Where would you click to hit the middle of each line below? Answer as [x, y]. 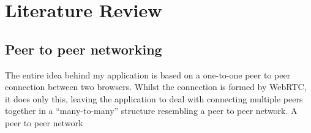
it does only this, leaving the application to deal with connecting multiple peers [154, 98]
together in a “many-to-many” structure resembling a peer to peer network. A [151, 111]
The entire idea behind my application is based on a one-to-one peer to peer [148, 74]
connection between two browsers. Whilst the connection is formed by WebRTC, [156, 87]
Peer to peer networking [84, 49]
